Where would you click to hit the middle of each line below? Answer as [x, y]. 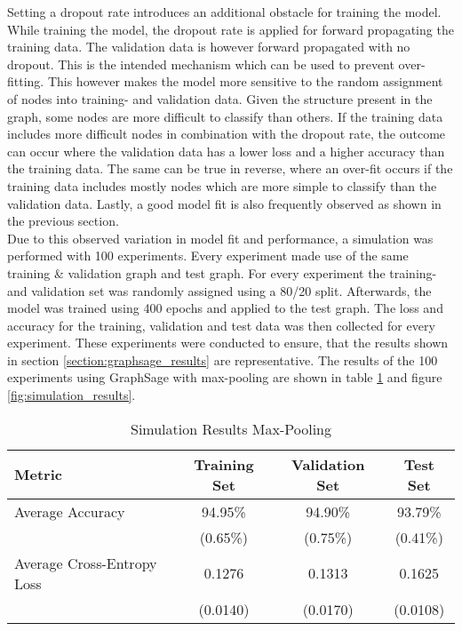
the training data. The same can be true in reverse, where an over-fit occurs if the [230, 168]
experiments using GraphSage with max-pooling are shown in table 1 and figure [225, 377]
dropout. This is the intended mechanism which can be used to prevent [201, 64]
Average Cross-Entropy [86, 563]
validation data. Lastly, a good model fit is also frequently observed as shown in [224, 203]
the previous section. [63, 221]
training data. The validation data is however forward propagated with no [209, 47]
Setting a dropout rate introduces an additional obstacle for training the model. [224, 12]
